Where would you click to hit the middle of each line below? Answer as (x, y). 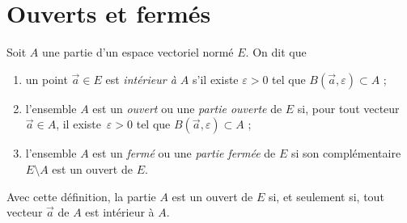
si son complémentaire (346, 153)
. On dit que (276, 52)
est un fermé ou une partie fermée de (184, 153)
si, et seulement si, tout (326, 196)
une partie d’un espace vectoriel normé (138, 52)
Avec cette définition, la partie (81, 196)
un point (47, 79)
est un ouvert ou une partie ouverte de (187, 108)
